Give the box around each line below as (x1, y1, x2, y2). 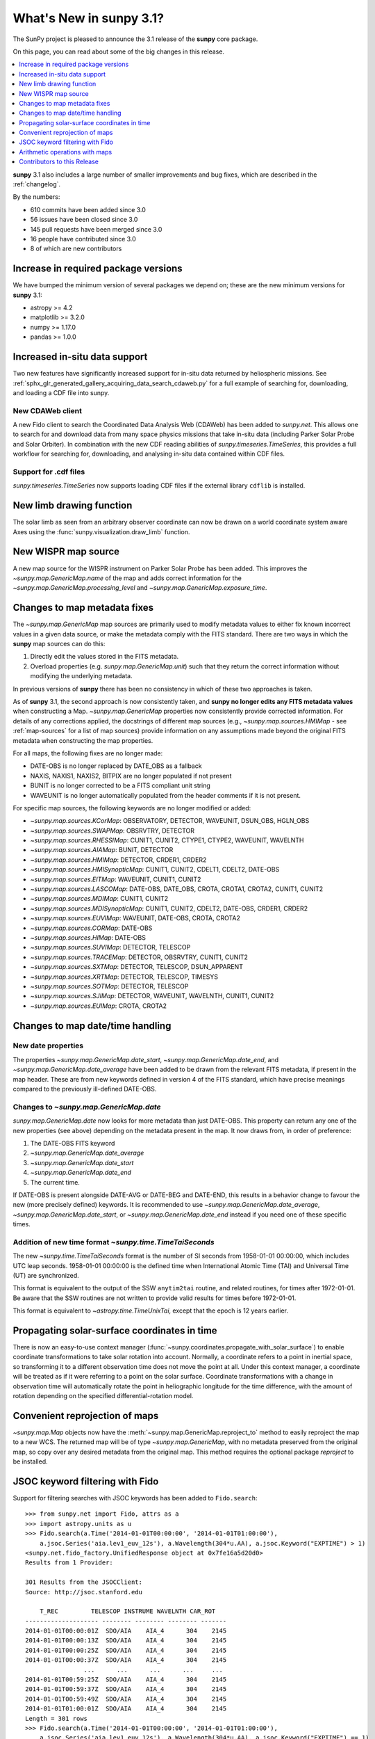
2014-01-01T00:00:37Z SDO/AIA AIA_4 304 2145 (25, 1656, 227, 1664)
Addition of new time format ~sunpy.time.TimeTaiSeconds (12, 1237, 215, 1247)
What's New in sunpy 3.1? (12, 10, 165, 26)
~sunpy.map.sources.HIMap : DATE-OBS (30, 933, 146, 942)
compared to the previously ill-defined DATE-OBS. (12, 1085, 157, 1093)
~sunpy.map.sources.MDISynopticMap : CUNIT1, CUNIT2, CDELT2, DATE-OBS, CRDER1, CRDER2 (30, 904, 308, 913)
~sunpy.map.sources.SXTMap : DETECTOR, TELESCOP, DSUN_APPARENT (30, 963, 243, 971)
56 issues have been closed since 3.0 (30, 216, 138, 224)
